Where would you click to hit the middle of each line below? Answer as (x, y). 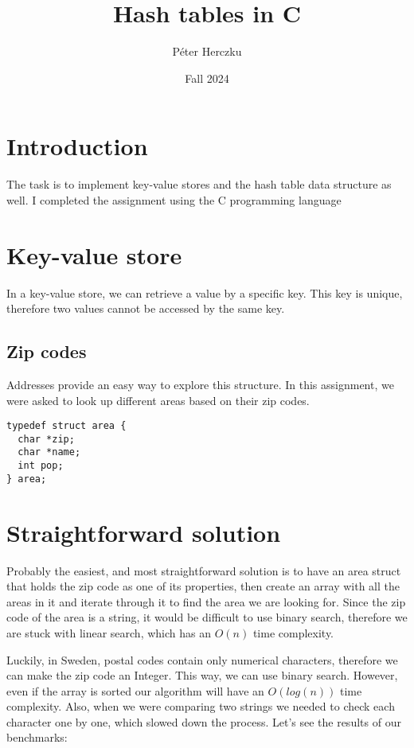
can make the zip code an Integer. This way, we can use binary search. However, (202, 675)
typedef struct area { (66, 426)
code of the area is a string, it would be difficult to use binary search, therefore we (207, 617)
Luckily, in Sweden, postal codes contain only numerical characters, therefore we (202, 659)
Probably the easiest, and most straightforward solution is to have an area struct (204, 570)
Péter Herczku (207, 51)
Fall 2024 (207, 78)
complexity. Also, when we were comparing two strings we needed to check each (201, 706)
